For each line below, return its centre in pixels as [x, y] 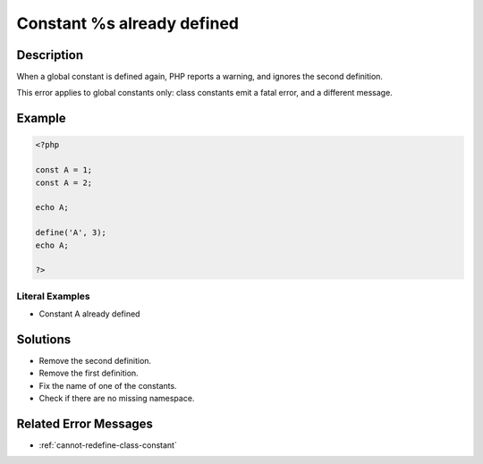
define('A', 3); [71, 233]
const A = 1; [64, 170]
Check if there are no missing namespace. [117, 399]
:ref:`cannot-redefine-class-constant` [108, 445]
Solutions [44, 339]
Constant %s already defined [127, 23]
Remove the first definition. [89, 373]
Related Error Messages [85, 423]
